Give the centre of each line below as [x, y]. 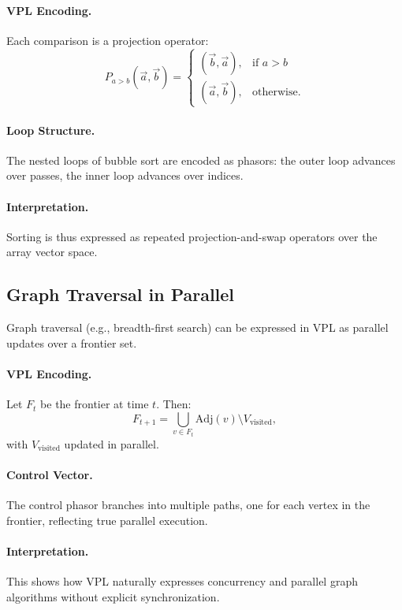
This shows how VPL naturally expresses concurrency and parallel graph [182, 581]
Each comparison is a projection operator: [108, 40]
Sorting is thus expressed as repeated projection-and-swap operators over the [192, 236]
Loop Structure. [51, 130]
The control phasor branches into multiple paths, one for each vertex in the [188, 505]
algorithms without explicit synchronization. [113, 596]
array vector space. [52, 252]
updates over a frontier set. [72, 342]
